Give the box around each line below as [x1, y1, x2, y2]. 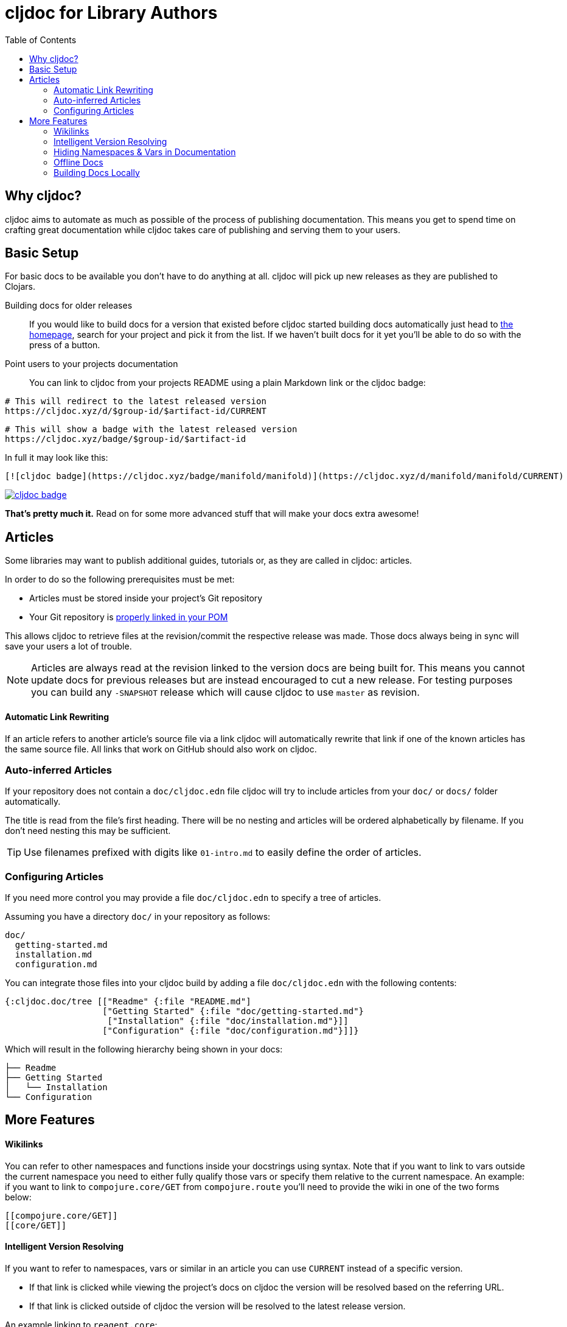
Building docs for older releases [5, 300, 133, 311]
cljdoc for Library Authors [5, 2, 218, 23]
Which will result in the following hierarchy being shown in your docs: [5, 1044, 283, 1054]
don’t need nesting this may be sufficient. [5, 825, 171, 836]
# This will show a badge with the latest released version [5, 424, 297, 435]
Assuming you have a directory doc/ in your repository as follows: [5, 911, 271, 922]
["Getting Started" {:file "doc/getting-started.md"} [102, 1006, 364, 1016]
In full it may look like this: [5, 452, 108, 463]
